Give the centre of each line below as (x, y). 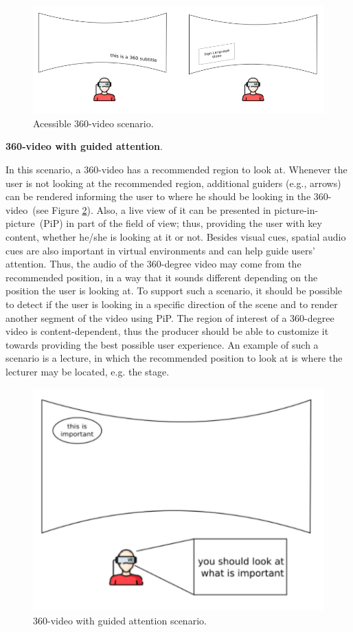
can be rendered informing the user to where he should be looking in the (158, 196)
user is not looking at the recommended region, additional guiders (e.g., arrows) (173, 183)
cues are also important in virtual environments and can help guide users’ (160, 250)
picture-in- (296, 209)
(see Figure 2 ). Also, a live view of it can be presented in (152, 209)
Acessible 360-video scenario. (93, 123)
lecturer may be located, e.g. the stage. (88, 371)
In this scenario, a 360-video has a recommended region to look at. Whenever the (176, 169)
